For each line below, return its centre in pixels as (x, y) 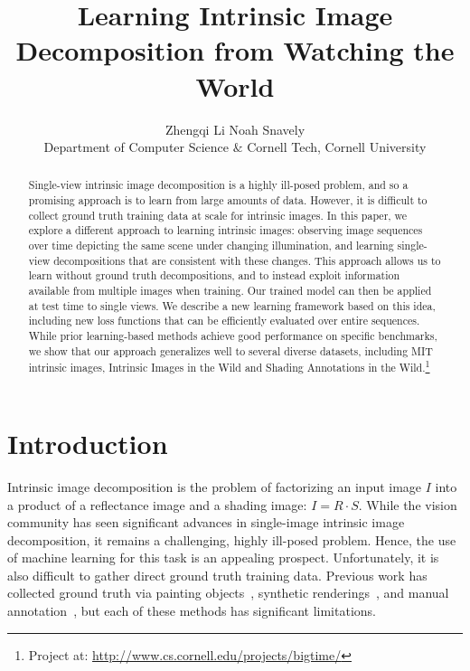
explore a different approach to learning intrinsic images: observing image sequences (226, 230)
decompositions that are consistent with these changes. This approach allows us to (247, 260)
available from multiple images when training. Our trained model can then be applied (230, 291)
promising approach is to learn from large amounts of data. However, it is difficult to (228, 200)
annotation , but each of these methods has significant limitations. (192, 611)
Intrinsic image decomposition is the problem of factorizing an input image (215, 486)
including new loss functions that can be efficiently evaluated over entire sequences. (224, 321)
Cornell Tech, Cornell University (337, 147)
